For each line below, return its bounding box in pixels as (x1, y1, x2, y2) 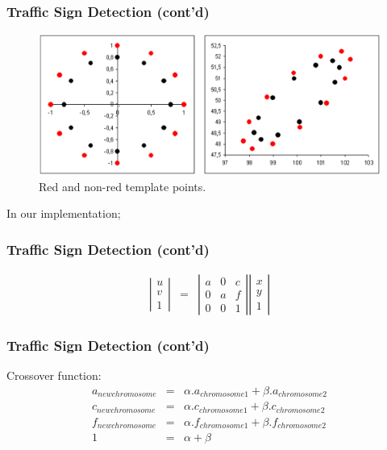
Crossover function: (6, 367, 102, 384)
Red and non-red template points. (39, 177, 206, 194)
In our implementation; (6, 205, 121, 222)
